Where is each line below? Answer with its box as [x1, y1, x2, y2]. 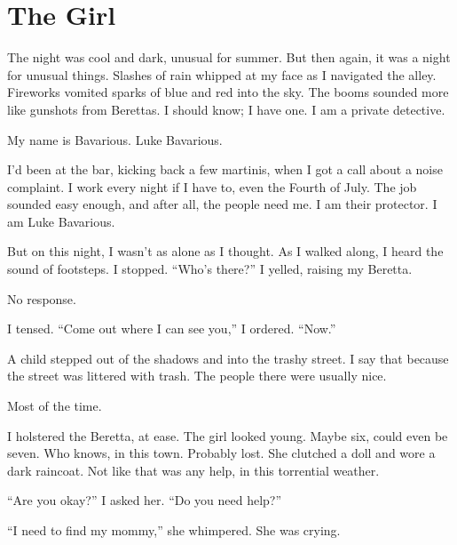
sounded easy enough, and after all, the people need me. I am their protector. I [7, 195, 437, 213]
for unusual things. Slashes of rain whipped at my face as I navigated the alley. [7, 65, 437, 84]
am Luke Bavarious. [7, 212, 115, 230]
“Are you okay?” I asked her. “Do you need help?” [7, 491, 282, 509]
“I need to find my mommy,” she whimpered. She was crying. [7, 521, 341, 539]
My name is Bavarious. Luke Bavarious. [7, 130, 223, 148]
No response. [7, 289, 76, 308]
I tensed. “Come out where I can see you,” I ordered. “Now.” [7, 319, 336, 338]
